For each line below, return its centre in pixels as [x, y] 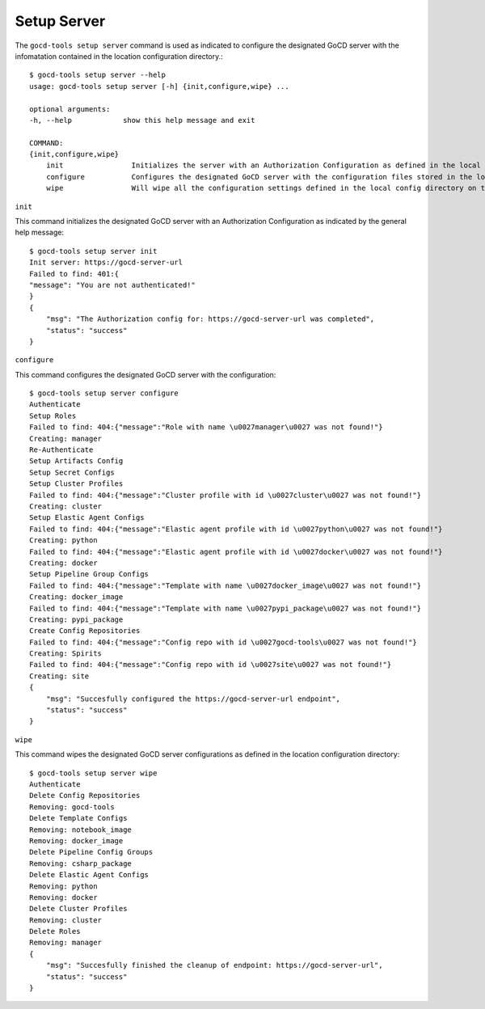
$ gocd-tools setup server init [93, 251]
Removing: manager [66, 943]
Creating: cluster [66, 507]
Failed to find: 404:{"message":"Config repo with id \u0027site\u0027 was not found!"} [211, 665]
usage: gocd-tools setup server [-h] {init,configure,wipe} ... [160, 86]
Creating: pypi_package [76, 619]
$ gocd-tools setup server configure [104, 393]
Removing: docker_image [76, 840]
